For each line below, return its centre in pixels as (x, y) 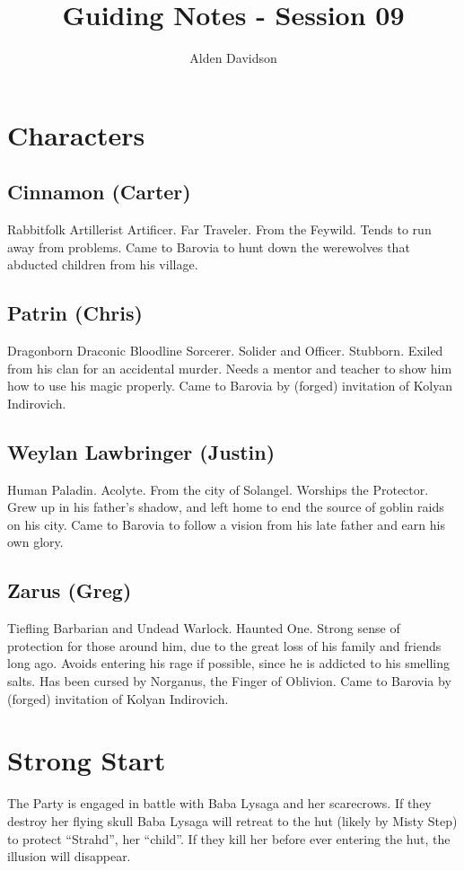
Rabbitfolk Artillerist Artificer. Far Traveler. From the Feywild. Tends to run (219, 229)
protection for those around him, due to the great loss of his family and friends (224, 645)
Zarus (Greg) (70, 590)
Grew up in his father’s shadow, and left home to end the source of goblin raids (226, 507)
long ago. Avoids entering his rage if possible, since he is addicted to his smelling (229, 663)
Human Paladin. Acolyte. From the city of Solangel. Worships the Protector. (218, 489)
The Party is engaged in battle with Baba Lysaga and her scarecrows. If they (219, 803)
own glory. (35, 542)
